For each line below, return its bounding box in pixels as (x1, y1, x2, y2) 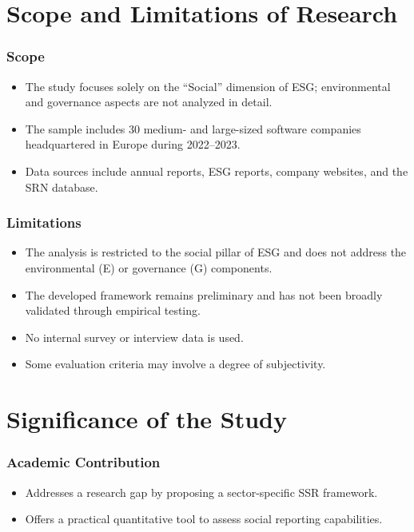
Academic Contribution (6, 452, 161, 472)
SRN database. (25, 178, 98, 195)
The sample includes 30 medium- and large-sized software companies (25, 120, 361, 137)
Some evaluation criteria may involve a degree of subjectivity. (25, 355, 326, 372)
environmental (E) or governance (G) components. (25, 259, 273, 276)
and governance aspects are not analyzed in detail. (25, 93, 273, 110)
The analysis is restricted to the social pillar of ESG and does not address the (25, 244, 407, 260)
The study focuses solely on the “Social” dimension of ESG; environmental (25, 77, 391, 94)
